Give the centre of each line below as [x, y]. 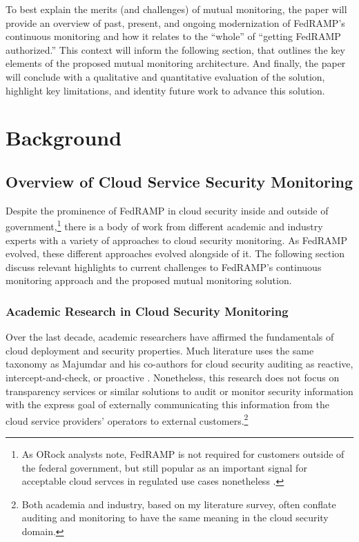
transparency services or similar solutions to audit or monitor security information [179, 391]
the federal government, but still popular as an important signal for [164, 467]
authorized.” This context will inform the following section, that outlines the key [175, 49]
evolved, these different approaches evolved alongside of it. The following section [175, 253]
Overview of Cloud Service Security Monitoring [179, 181]
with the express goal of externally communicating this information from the [168, 404]
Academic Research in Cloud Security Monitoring [147, 311]
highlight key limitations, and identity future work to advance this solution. [165, 90]
